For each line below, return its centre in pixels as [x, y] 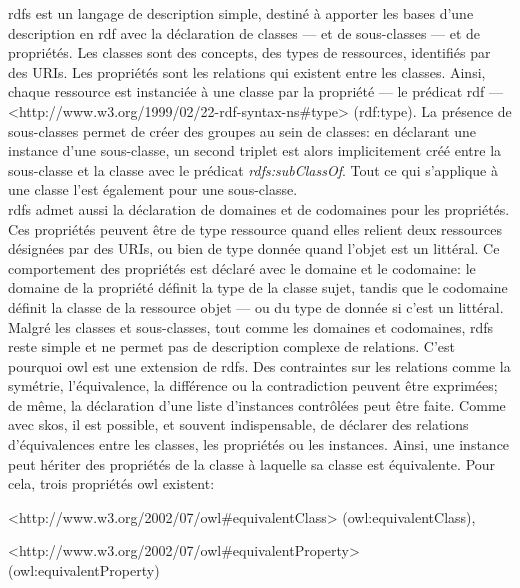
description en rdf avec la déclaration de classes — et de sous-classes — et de [244, 32]
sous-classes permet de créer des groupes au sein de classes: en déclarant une [242, 130]
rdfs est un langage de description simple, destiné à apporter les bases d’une [241, 13]
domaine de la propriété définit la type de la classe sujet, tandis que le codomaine [258, 287]
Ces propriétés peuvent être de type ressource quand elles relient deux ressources [255, 228]
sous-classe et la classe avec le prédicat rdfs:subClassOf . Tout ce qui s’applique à [253, 169]
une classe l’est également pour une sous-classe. [153, 189]
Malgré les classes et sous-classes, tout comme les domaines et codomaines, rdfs [251, 326]
